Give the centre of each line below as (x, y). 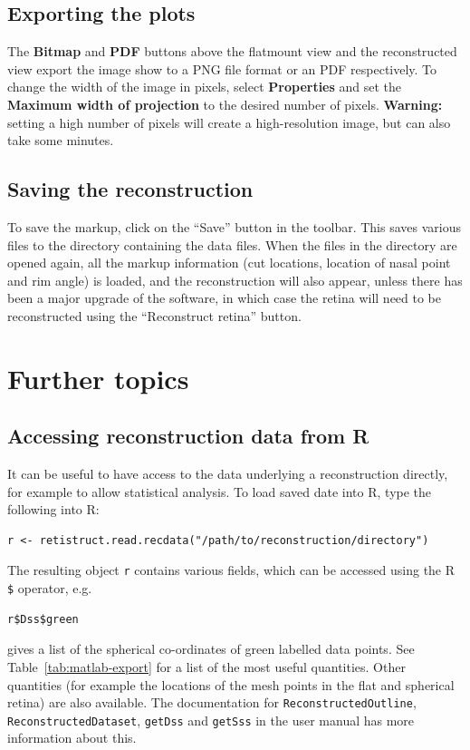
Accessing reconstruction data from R (188, 436)
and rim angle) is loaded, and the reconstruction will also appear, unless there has (235, 280)
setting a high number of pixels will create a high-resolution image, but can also (229, 122)
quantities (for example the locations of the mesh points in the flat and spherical (231, 684)
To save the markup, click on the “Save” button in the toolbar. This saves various (234, 226)
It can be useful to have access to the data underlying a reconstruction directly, (228, 474)
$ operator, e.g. (50, 588)
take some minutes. (61, 140)
